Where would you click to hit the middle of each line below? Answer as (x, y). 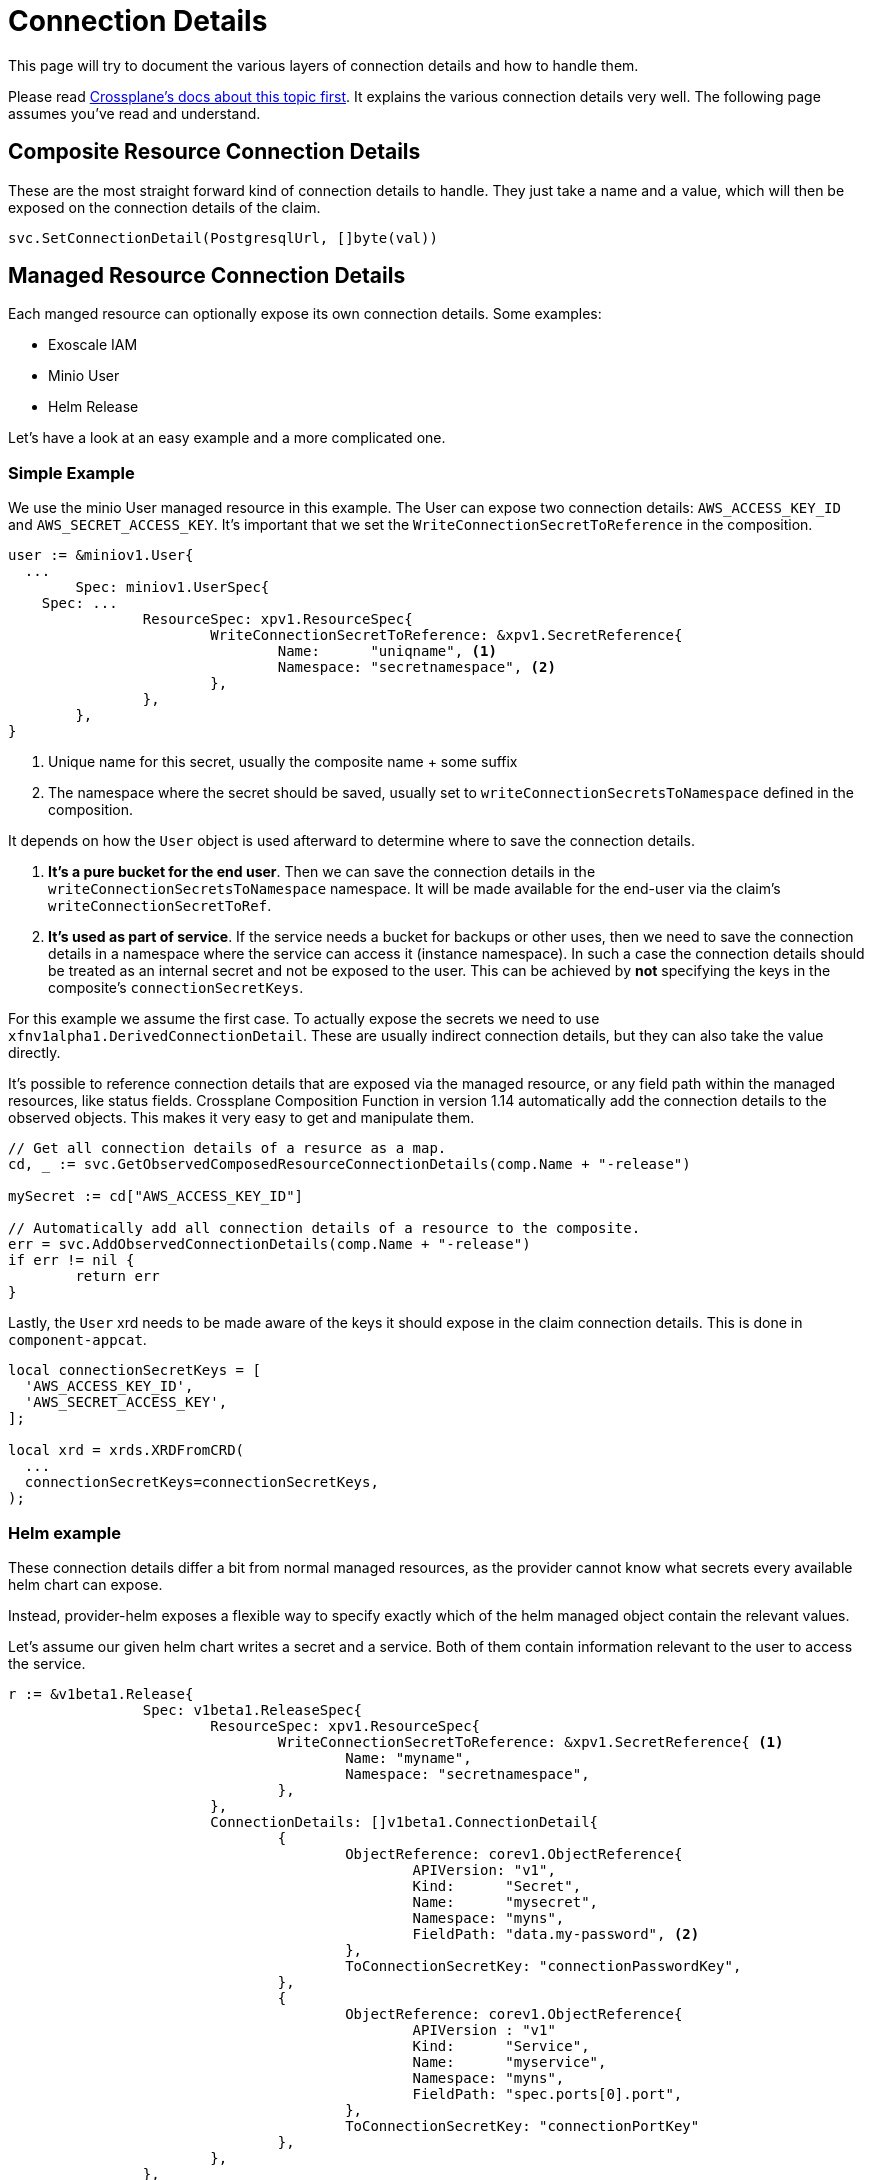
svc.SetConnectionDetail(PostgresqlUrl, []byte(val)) (223, 237)
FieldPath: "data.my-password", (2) (556, 1933)
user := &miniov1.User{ (101, 555)
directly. (34, 1053)
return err (117, 1276)
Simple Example (71, 472)
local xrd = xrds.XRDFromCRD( (126, 1450)
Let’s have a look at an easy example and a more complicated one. (227, 438)
